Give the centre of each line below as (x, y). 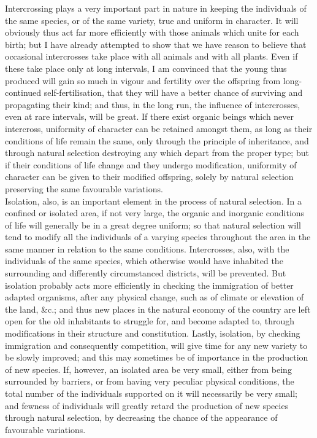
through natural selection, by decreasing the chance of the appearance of (141, 417)
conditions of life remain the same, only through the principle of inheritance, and (157, 140)
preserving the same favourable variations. (84, 188)
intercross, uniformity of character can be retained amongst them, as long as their (159, 128)
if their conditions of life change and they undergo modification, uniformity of (151, 164)
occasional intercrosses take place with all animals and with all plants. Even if (151, 56)
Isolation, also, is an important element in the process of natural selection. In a (153, 201)
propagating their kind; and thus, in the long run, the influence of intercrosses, (153, 104)
